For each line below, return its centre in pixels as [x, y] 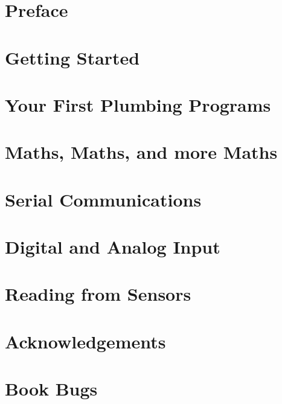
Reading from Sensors [98, 294]
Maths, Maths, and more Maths [141, 152]
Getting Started [72, 57]
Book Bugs [51, 389]
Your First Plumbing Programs [138, 104]
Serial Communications [103, 199]
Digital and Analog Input [113, 247]
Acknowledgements [85, 341]
